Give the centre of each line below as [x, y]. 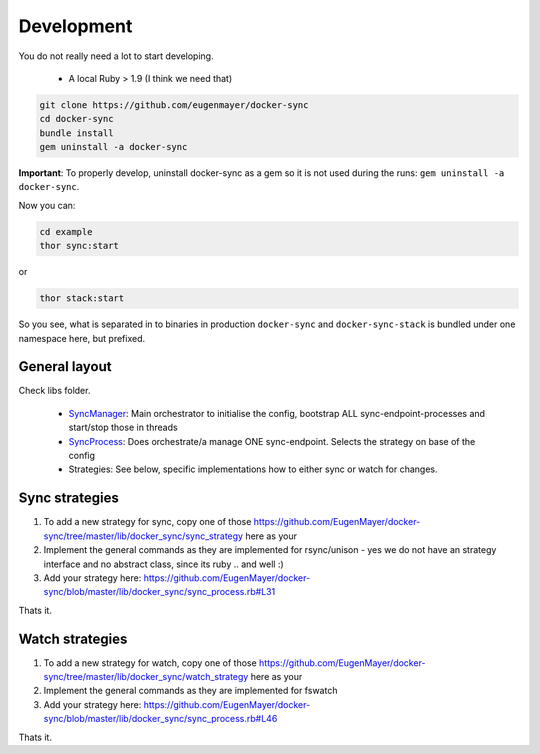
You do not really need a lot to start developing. [116, 56]
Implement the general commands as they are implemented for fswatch [190, 691]
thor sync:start [79, 246]
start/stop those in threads [123, 427]
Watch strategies [73, 638]
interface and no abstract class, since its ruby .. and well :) [163, 564]
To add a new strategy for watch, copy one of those [150, 662]
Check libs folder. [54, 391]
